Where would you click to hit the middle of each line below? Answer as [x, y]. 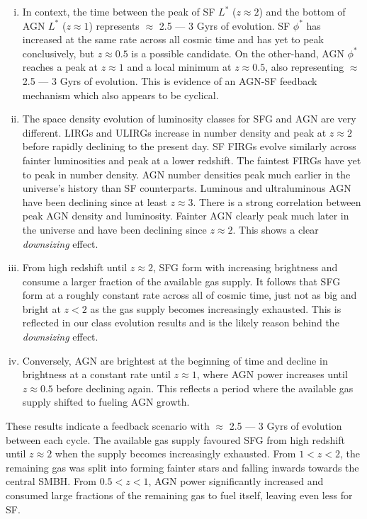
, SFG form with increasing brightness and [245, 267]
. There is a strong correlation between [277, 201]
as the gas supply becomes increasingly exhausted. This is [216, 308]
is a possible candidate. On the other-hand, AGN [238, 53]
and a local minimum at [179, 67]
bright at [41, 308]
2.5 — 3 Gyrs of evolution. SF [225, 25]
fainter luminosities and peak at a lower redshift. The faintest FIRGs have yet [192, 160]
